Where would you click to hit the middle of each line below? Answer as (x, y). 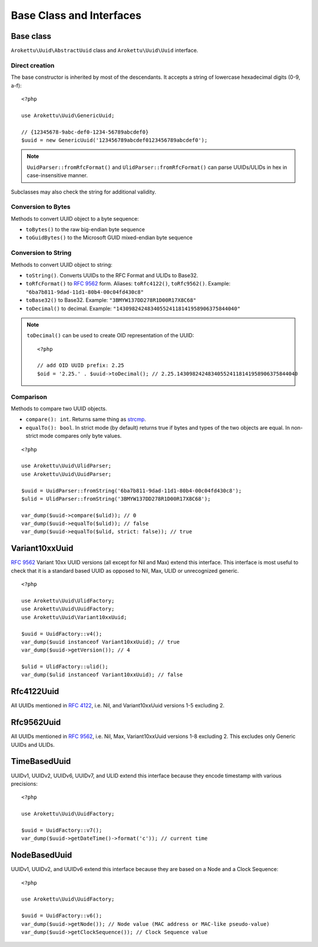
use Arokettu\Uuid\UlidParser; (67, 466)
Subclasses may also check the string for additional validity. (83, 192)
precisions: (24, 783)
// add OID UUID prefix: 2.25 (81, 365)
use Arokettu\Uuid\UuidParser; (67, 474)
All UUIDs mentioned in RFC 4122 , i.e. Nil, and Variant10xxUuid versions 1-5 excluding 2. (118, 706)
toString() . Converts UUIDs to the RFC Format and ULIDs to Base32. (112, 275)
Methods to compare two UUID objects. (59, 408)
